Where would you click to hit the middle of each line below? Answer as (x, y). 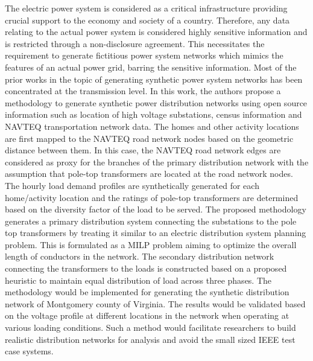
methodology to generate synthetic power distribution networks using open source (156, 102)
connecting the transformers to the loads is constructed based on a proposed (146, 268)
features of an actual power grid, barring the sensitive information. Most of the (151, 67)
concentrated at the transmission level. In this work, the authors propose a (143, 91)
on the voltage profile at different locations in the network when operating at (147, 315)
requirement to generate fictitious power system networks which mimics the (144, 55)
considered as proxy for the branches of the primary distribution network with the (157, 161)
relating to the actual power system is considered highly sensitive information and (156, 32)
